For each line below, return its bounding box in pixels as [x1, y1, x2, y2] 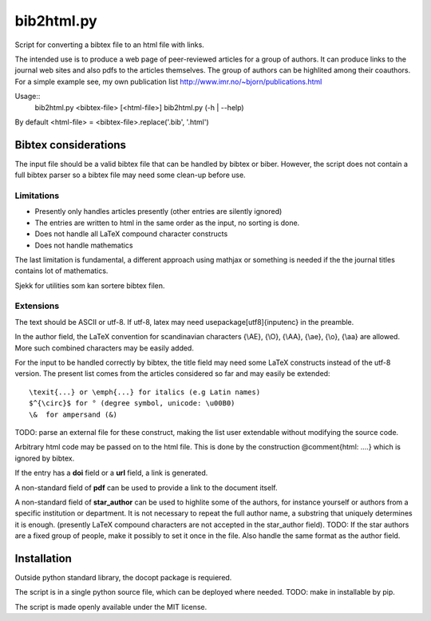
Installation [14, 552, 72, 565]
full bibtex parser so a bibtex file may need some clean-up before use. [14, 170, 247, 180]
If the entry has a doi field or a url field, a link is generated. [14, 468, 208, 478]
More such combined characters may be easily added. [14, 343, 195, 353]
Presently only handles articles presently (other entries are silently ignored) [34, 207, 283, 216]
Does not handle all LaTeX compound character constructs [34, 229, 228, 239]
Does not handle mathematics [34, 240, 133, 250]
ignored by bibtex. [14, 453, 75, 463]
